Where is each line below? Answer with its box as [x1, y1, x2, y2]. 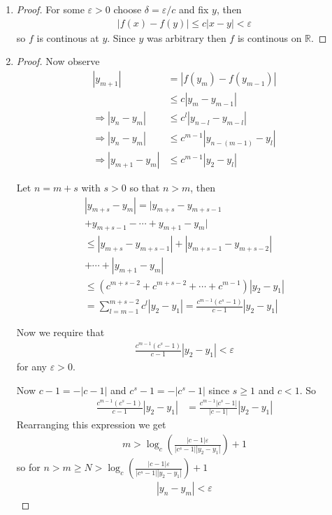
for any [16, 359, 48, 374]
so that [129, 180, 160, 194]
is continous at [36, 30, 99, 45]
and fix [178, 2, 209, 16]
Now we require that [16, 325, 105, 340]
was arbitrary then [146, 30, 226, 45]
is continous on [237, 30, 302, 45]
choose [113, 2, 142, 16]
